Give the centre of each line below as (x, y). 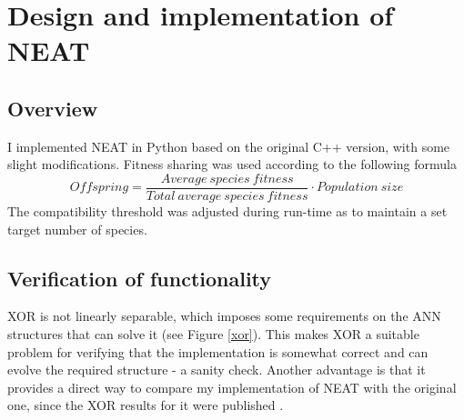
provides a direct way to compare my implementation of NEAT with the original (232, 387)
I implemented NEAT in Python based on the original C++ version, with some (229, 146)
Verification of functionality (140, 278)
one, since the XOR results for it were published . (146, 405)
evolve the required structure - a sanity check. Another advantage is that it (217, 370)
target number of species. (77, 229)
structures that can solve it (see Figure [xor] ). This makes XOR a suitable (213, 334)
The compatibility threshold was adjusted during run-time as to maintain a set (227, 211)
